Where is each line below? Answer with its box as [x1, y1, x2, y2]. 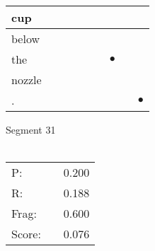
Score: [11, 226, 41, 243]
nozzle [11, 71, 42, 88]
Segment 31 [6, 122, 56, 136]
